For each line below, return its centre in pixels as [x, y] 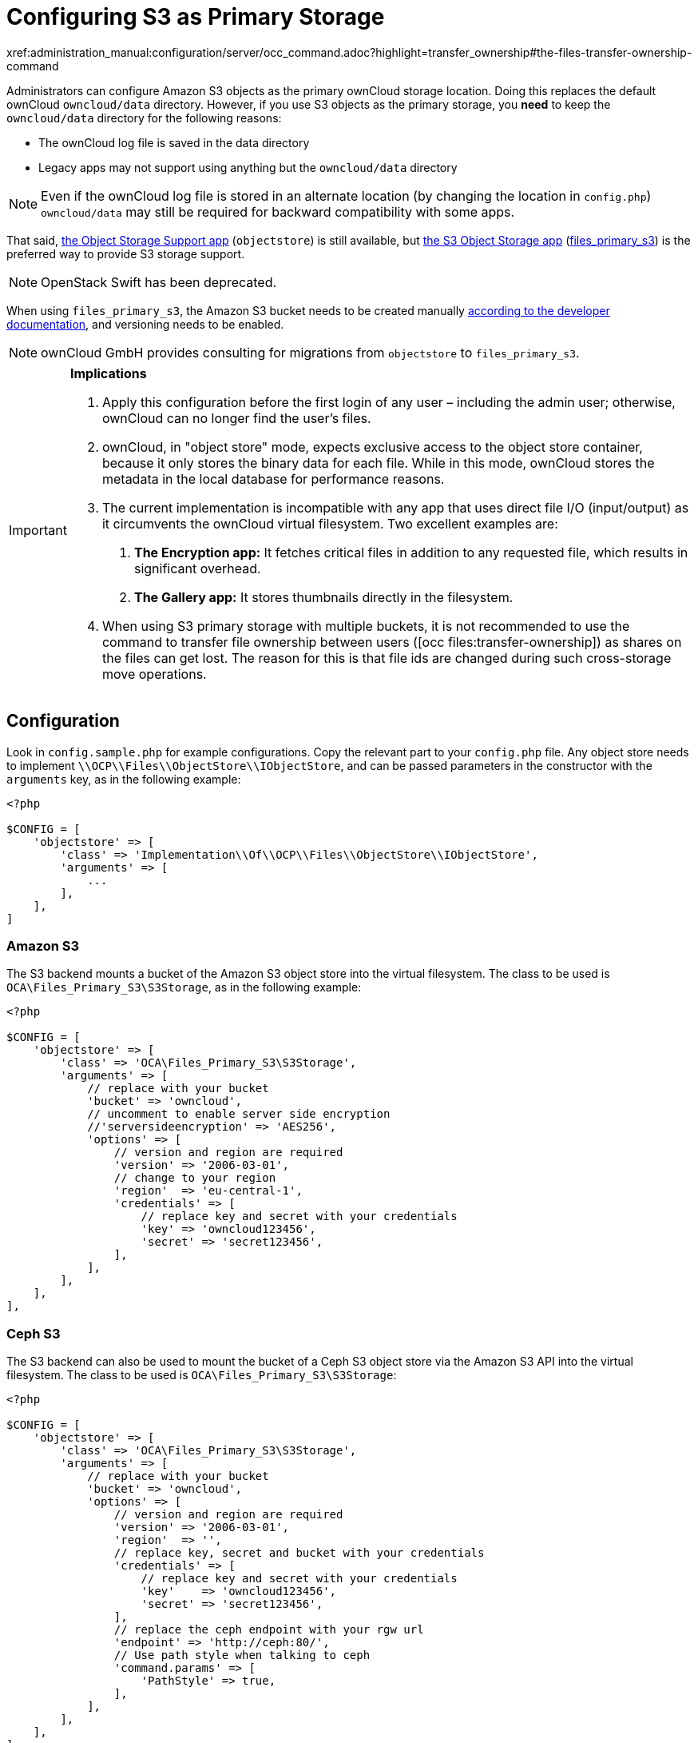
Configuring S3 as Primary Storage [196, 17]
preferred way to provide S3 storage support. [126, 253]
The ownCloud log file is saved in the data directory [174, 142]
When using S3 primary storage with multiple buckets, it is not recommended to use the [366, 626]
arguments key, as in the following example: [124, 779]
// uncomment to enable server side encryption [239, 1114]
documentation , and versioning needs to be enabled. [145, 324]
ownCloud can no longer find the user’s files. [236, 418]
